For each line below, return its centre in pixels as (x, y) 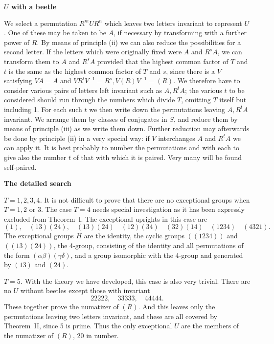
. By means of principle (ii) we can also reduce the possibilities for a (139, 42)
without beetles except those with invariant (85, 290)
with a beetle (34, 6)
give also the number (35, 157)
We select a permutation (41, 23)
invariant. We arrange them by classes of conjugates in (86, 119)
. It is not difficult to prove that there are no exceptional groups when (145, 199)
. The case (56, 209)
